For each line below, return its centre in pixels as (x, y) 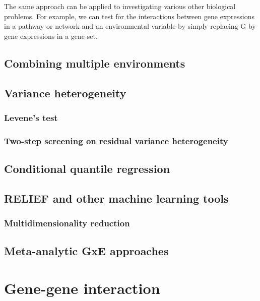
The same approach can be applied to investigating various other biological (120, 6)
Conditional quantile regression (87, 169)
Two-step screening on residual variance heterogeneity (116, 140)
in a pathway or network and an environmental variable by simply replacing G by (130, 26)
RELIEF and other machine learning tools (116, 198)
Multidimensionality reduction (67, 223)
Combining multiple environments (95, 63)
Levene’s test (31, 117)
